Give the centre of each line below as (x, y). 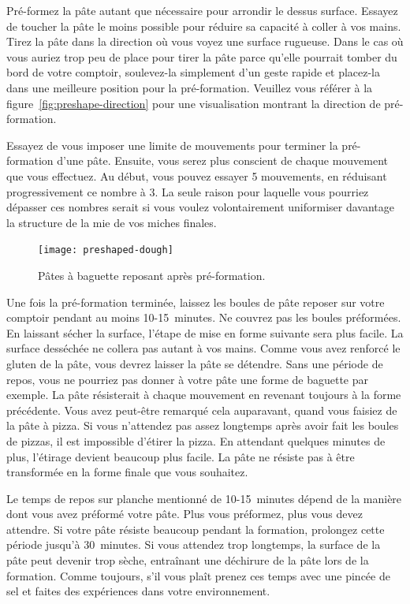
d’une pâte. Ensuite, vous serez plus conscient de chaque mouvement (223, 160)
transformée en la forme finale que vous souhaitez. (127, 472)
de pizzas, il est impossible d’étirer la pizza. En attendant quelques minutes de (196, 440)
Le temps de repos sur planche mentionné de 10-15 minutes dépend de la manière (204, 498)
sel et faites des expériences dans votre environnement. (138, 591)
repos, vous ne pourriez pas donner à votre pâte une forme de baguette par (188, 379)
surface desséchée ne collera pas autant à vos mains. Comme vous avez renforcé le (203, 348)
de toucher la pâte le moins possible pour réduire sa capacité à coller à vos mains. (204, 26)
